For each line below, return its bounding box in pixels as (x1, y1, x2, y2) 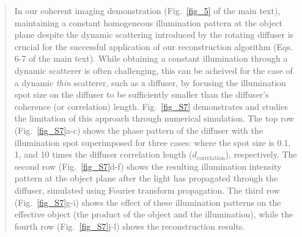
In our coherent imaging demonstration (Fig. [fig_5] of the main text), (14, 4, 281, 16)
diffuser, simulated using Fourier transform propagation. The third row (14, 183, 280, 196)
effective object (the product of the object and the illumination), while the (14, 208, 293, 221)
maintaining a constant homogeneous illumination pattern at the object (14, 16, 282, 29)
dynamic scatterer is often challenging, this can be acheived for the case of (14, 64, 293, 76)
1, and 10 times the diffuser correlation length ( (14, 148, 193, 161)
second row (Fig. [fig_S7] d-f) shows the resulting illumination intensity (14, 159, 282, 172)
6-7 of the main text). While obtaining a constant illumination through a (14, 52, 288, 65)
